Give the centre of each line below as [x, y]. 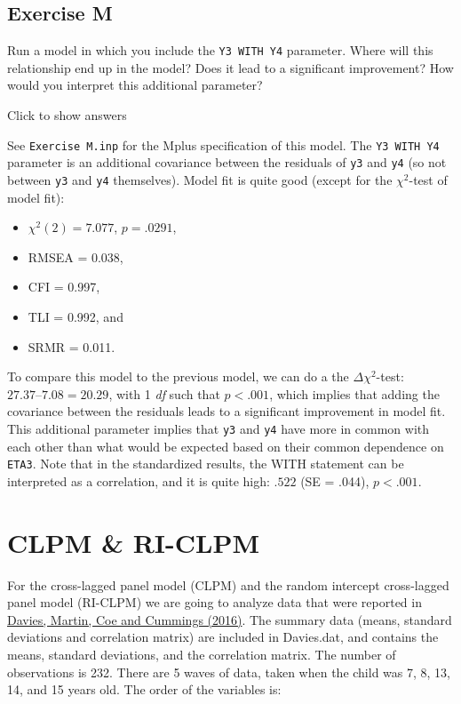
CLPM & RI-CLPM [134, 542]
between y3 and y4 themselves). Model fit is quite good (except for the [200, 179]
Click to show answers [67, 115]
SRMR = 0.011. [72, 346]
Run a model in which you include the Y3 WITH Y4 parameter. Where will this [220, 50]
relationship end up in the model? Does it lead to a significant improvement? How [230, 67]
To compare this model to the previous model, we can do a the [178, 376]
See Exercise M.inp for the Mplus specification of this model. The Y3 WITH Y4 [223, 144]
